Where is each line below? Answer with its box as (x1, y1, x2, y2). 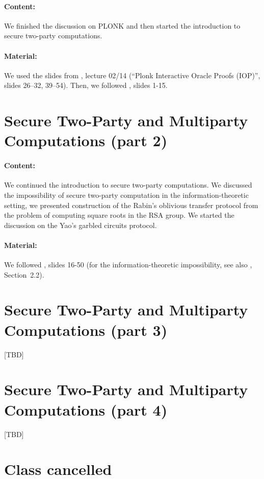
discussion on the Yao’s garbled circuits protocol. (4, 219, 157, 230)
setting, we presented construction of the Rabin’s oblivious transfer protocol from (4, 199, 258, 210)
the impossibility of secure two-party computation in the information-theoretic (4, 189, 249, 200)
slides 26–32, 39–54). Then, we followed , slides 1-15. (4, 80, 168, 90)
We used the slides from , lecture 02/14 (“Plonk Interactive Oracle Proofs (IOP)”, (4, 70, 260, 80)
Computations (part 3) (4, 319, 168, 340)
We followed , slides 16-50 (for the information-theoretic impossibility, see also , (4, 259, 252, 270)
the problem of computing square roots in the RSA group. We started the (4, 210, 234, 220)
